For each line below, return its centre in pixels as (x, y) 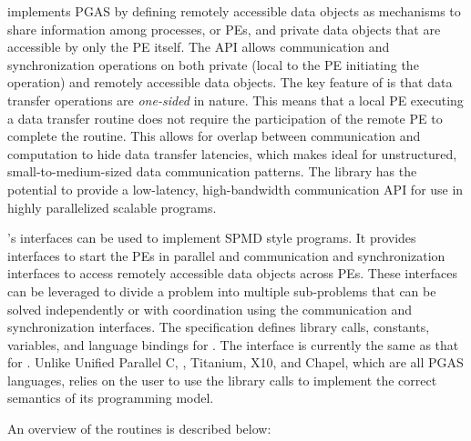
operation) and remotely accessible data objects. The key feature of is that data (230, 82)
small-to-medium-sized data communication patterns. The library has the (212, 171)
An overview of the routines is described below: (139, 429)
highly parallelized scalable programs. (112, 207)
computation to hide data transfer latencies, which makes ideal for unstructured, (232, 153)
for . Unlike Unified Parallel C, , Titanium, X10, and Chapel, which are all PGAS (235, 362)
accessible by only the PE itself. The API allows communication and (199, 47)
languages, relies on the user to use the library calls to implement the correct (222, 380)
